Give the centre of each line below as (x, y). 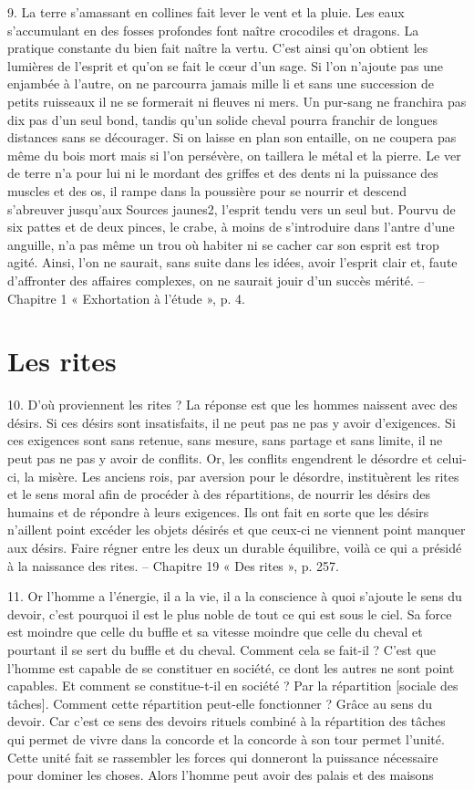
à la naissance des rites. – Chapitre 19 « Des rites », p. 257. (173, 565)
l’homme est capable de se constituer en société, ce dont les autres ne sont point (231, 667)
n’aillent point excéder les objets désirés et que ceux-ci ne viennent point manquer (237, 530)
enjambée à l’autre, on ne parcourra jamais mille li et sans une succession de (221, 83)
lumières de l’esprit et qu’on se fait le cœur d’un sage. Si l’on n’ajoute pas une (226, 65)
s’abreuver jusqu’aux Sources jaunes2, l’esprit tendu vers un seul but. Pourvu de (232, 208)
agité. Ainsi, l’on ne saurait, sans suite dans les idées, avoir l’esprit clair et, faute (232, 262)
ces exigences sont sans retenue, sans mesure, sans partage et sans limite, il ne (225, 440)
